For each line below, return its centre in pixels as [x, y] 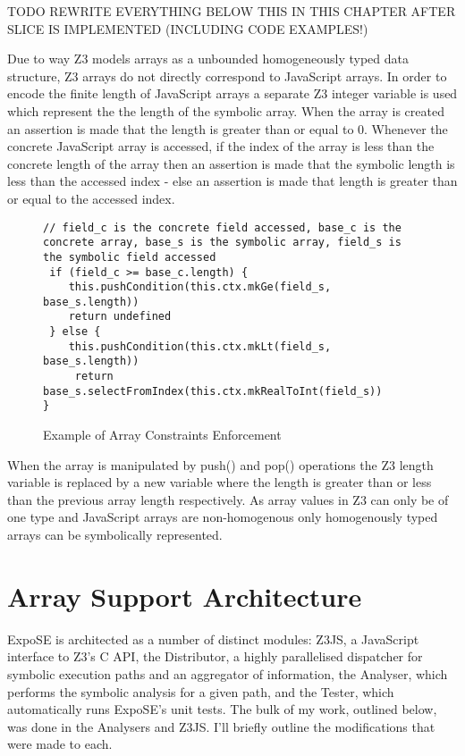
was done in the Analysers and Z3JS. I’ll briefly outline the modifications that [221, 726]
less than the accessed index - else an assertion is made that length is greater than [232, 181]
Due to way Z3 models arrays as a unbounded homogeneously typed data [208, 59]
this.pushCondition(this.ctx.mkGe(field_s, [200, 287]
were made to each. [60, 744]
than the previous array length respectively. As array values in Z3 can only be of [228, 499]
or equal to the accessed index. [91, 198]
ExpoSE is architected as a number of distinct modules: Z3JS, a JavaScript [213, 638]
